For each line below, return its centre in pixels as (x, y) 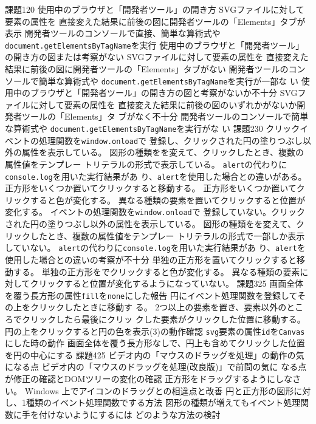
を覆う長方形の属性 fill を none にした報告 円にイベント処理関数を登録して (151, 295)
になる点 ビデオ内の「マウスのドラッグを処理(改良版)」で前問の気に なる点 (156, 367)
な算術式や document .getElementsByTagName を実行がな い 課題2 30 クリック (153, 128)
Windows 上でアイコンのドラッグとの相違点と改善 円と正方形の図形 (159, 390)
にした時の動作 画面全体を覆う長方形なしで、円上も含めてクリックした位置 (155, 343)
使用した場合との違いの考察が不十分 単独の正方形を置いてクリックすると (151, 259)
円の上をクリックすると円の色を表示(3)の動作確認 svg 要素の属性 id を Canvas (155, 331)
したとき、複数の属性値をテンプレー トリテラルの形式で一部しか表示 (167, 235)
